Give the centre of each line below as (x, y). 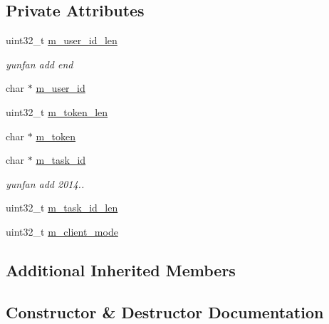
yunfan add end (40, 64)
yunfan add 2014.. (45, 183)
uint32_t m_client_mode (62, 231)
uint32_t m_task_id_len (62, 208)
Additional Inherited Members (121, 270)
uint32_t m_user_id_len (62, 40)
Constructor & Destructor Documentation (165, 312)
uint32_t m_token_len (57, 111)
